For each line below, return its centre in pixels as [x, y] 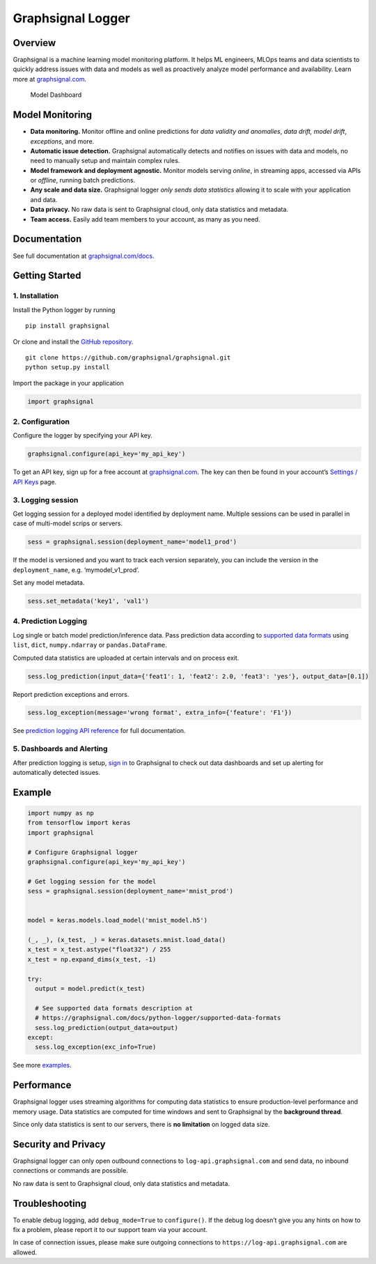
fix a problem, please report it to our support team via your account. [110, 1230]
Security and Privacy [59, 1144]
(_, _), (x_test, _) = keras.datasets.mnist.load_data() [127, 940]
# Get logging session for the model [92, 881]
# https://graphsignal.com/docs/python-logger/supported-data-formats [158, 1018]
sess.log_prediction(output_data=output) [107, 1027]
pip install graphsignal [68, 326]
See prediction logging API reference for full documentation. [99, 731]
